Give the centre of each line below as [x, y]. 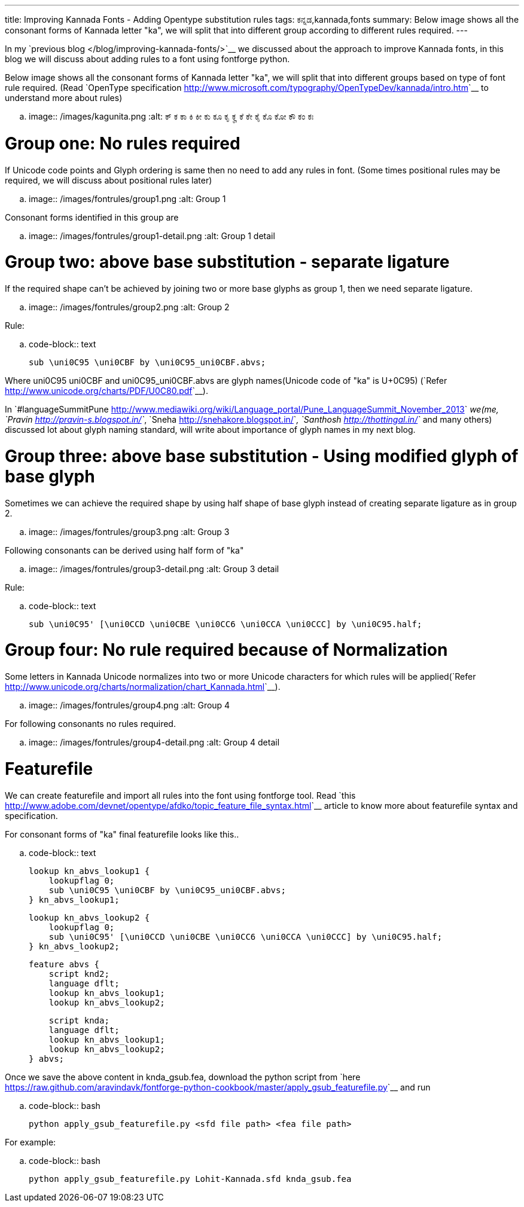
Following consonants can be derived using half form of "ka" [124, 550]
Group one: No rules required [123, 143]
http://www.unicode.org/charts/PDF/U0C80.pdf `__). [106, 391]
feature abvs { [64, 964]
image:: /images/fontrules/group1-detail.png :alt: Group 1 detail [152, 236]
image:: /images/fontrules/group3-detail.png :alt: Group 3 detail [154, 569]
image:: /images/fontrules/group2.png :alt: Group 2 [129, 307]
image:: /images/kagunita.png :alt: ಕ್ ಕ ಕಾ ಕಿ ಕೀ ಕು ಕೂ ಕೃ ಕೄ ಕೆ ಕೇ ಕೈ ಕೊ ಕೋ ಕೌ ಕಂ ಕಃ [171, 116]
